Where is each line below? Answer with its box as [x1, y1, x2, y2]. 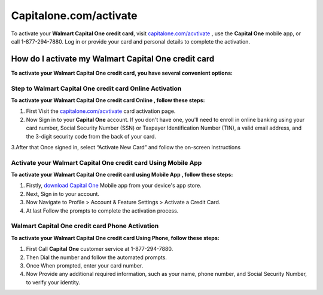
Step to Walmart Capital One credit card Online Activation [11, 84, 182, 93]
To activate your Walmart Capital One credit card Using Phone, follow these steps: [11, 234, 220, 241]
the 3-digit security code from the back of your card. [26, 133, 157, 140]
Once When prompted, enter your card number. [26, 262, 144, 269]
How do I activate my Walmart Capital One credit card [11, 54, 215, 64]
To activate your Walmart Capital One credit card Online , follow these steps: [11, 96, 205, 104]
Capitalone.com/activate [11, 9, 138, 22]
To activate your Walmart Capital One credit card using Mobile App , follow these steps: [11, 171, 233, 179]
